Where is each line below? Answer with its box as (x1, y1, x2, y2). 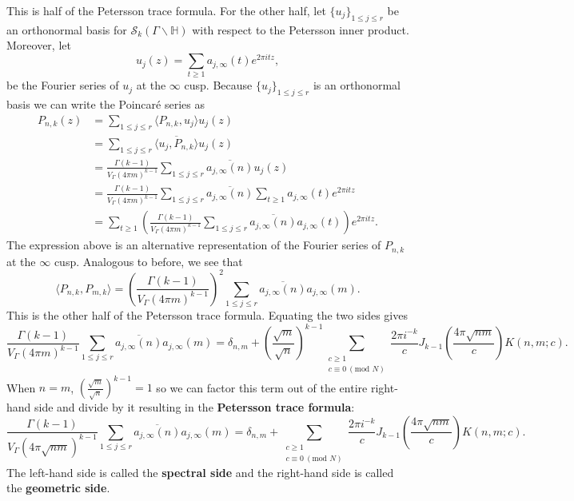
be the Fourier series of (6, 77, 119, 93)
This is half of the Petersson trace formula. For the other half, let (6, 2, 326, 18)
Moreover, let (6, 37, 71, 54)
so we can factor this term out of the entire (156, 379, 368, 396)
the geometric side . (6, 479, 110, 496)
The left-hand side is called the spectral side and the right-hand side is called (6, 463, 394, 480)
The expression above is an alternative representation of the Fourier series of (6, 237, 381, 253)
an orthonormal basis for (6, 21, 127, 38)
